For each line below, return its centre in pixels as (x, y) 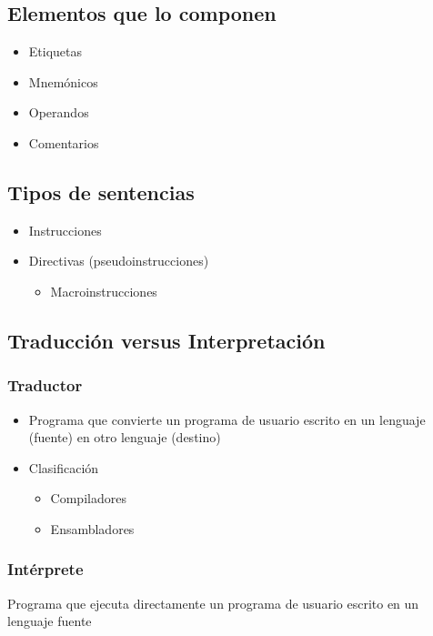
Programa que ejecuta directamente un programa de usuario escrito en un (213, 603)
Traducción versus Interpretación (166, 340)
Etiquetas (55, 51)
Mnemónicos (63, 81)
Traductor (45, 385)
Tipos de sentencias (101, 192)
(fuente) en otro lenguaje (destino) (125, 437)
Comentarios (64, 142)
